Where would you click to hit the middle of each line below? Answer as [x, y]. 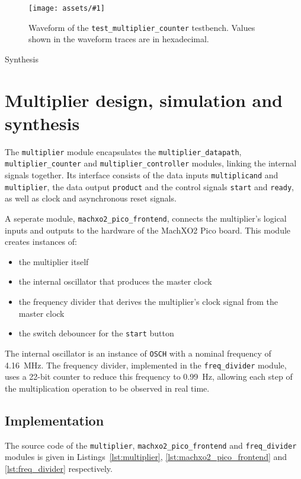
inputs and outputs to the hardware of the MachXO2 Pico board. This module [148, 230]
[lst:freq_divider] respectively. [59, 468]
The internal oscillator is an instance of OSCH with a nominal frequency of [138, 353]
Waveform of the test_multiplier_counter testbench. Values [142, 27]
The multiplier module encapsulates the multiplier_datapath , [123, 151]
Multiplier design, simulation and [144, 100]
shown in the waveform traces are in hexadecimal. [119, 39]
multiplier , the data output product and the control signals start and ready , [149, 186]
